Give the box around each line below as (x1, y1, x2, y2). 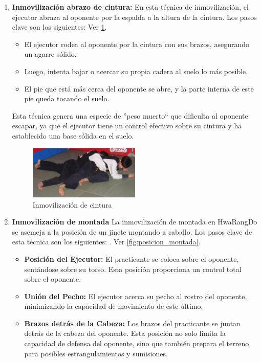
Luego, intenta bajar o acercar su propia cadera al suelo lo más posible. (24, 65, 248, 76)
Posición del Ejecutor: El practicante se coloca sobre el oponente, (24, 253, 239, 264)
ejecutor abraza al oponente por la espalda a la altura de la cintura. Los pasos (12, 11, 257, 22)
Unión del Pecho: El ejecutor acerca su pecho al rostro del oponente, (24, 290, 247, 301)
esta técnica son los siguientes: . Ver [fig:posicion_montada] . (12, 236, 201, 247)
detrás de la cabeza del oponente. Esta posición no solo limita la (24, 328, 226, 338)
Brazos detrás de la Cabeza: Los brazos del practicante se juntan (24, 318, 241, 328)
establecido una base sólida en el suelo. (12, 130, 134, 141)
